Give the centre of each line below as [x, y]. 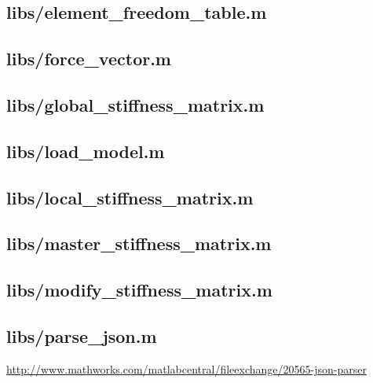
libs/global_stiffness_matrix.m [135, 104]
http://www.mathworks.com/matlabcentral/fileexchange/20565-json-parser [186, 368]
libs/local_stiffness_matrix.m [130, 197]
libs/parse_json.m [82, 335]
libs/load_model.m [86, 151]
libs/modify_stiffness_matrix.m [139, 290]
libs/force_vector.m [89, 59]
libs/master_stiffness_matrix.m [139, 243]
